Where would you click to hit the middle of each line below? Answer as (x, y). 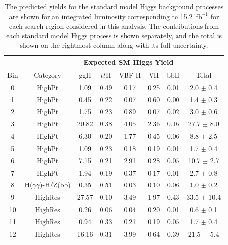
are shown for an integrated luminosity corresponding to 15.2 (101, 16)
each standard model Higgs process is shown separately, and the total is (114, 35)
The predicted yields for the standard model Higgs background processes (114, 6)
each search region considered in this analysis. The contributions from (114, 26)
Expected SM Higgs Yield (128, 62)
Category (48, 75)
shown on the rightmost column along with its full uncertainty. (114, 45)
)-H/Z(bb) (55, 185)
